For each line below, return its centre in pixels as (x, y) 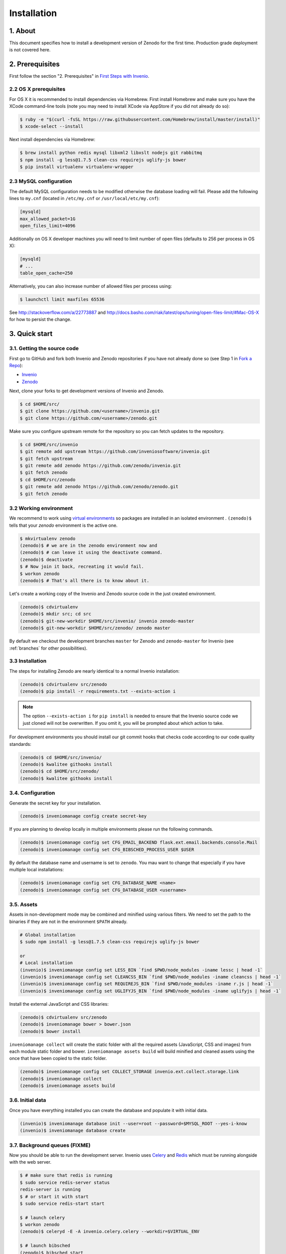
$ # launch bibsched (45, 1246)
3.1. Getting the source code (44, 349)
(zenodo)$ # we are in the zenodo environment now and (88, 546)
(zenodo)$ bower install (50, 1031)
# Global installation (48, 935)
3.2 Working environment (41, 508)
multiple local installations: (37, 870)
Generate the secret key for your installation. (55, 803)
